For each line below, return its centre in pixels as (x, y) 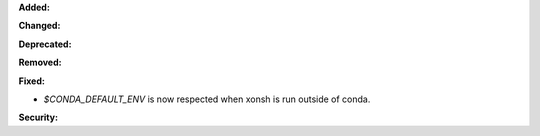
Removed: (40, 62)
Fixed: (31, 81)
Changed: (39, 26)
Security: (38, 117)
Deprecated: (45, 44)
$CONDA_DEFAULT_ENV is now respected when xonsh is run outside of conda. (207, 99)
